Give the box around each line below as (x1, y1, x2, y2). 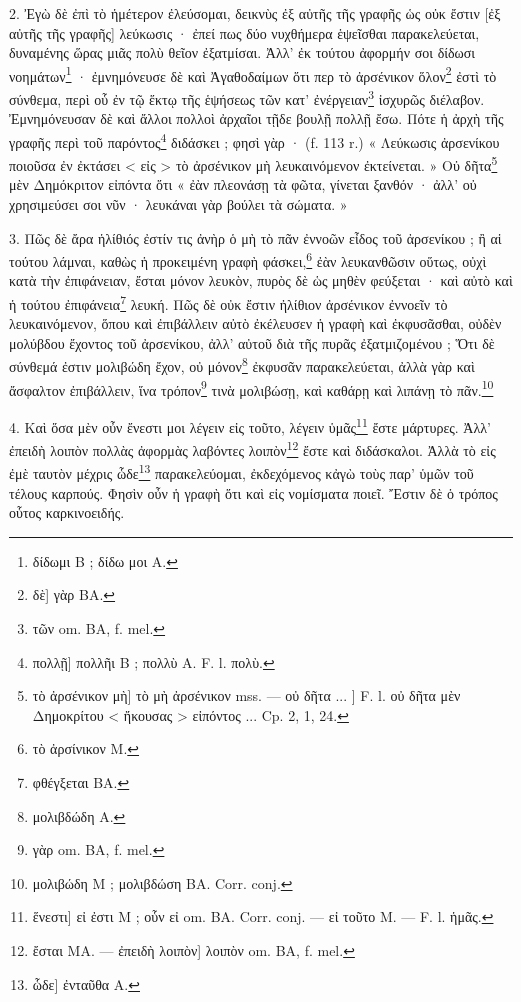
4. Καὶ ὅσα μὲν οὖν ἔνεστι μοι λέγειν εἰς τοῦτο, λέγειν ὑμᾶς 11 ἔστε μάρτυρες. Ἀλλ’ (9, 413, 491, 437)
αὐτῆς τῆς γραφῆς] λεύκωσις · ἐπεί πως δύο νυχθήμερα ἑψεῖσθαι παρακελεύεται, (9, 22, 480, 43)
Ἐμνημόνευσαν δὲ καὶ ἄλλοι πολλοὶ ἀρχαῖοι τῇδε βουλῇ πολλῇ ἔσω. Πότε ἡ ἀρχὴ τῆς (9, 108, 504, 129)
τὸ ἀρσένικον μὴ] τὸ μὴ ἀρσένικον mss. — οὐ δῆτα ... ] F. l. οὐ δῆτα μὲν (32, 685, 461, 706)
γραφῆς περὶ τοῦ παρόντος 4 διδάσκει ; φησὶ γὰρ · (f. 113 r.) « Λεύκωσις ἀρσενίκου (9, 128, 500, 152)
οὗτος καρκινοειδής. (9, 502, 125, 523)
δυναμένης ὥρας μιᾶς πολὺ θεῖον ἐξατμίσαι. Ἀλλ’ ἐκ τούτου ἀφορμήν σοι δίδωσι (9, 42, 476, 63)
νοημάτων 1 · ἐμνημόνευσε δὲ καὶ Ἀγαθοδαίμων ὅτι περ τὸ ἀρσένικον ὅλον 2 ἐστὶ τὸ (9, 62, 497, 86)
